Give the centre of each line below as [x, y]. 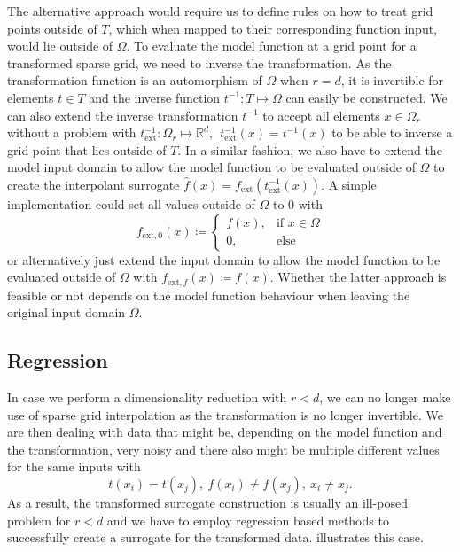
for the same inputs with [74, 466]
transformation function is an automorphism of [135, 80]
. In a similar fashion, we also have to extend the [310, 149]
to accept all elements [321, 115]
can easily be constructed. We [366, 97]
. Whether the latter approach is [358, 277]
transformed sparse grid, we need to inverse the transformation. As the [199, 62]
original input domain [66, 312]
